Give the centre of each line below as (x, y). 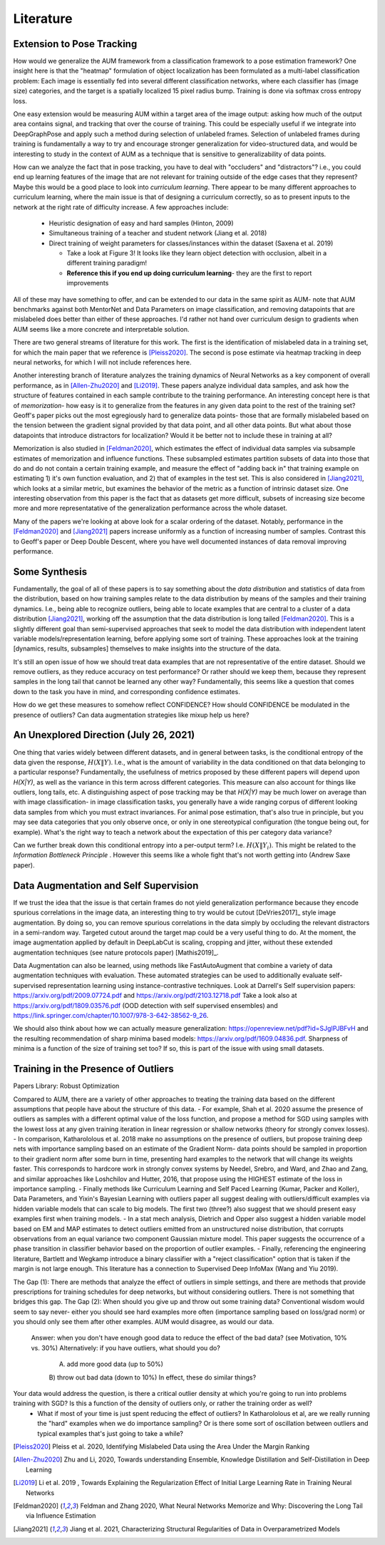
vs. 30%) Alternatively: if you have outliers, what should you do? (125, 1347)
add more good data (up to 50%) (115, 1364)
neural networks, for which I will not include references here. (102, 362)
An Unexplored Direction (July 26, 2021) (104, 735)
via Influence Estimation (61, 1516)
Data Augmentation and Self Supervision (106, 886)
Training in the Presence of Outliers (93, 1069)
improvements (88, 283)
